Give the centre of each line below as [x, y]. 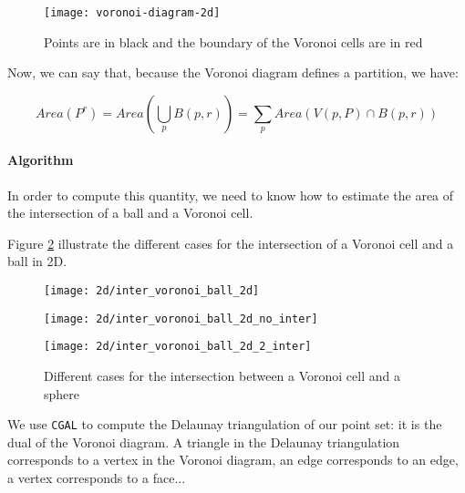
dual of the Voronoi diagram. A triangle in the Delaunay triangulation [204, 442]
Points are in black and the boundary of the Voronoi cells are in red [233, 41]
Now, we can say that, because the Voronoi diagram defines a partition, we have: [233, 72]
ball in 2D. [37, 261]
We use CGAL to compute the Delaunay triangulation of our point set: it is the [225, 424]
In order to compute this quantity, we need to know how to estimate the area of [231, 195]
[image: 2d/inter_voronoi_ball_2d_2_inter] [178, 347]
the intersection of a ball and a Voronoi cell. [130, 213]
